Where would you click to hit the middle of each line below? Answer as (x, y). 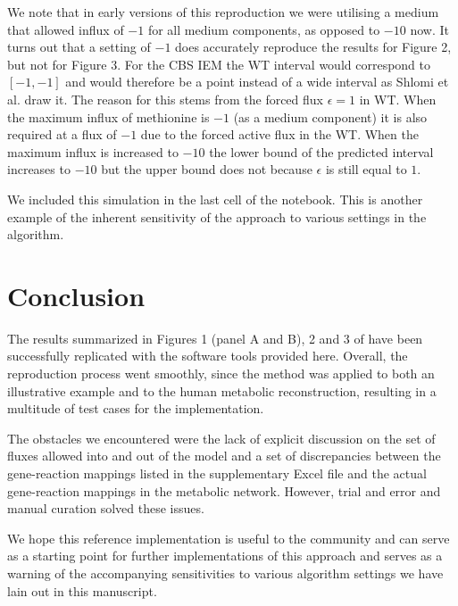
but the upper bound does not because (207, 169)
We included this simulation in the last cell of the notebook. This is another (215, 199)
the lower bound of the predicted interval (321, 151)
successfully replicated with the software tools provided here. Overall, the (208, 356)
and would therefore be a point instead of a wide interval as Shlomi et (257, 82)
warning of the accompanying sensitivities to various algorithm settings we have (225, 573)
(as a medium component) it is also (330, 116)
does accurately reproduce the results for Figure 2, (313, 47)
